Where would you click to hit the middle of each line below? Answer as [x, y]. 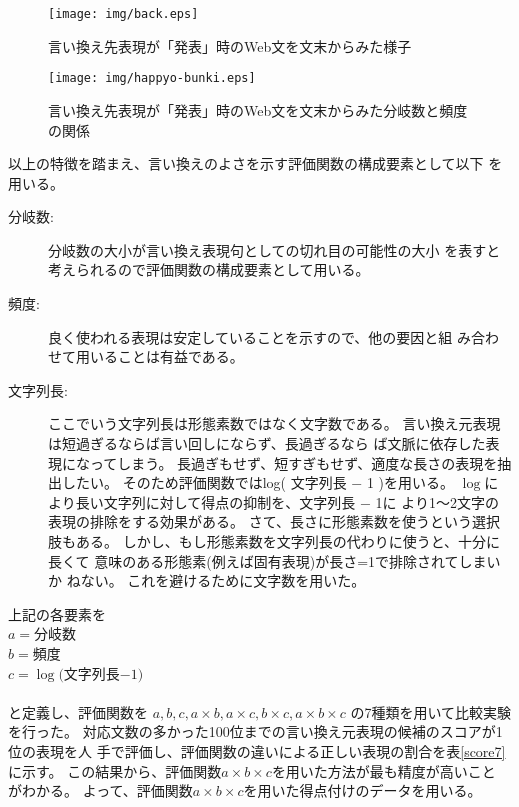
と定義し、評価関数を [78, 711]
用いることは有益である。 [159, 356]
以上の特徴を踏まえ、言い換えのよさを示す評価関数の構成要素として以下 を [255, 163]
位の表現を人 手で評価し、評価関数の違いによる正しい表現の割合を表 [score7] [257, 750]
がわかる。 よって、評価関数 [100, 790]
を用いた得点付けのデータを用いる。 [362, 790]
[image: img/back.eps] [123, 14]
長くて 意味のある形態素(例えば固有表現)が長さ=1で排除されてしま [267, 560]
